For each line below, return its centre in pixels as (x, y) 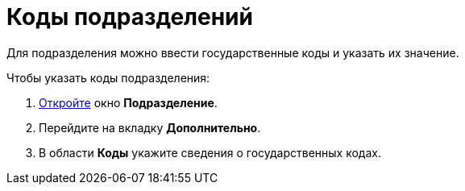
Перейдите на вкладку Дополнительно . (150, 127)
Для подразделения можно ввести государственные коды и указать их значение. (233, 52)
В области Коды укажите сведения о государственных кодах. (210, 152)
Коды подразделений (130, 17)
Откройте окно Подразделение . (128, 102)
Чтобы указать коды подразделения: (108, 77)
